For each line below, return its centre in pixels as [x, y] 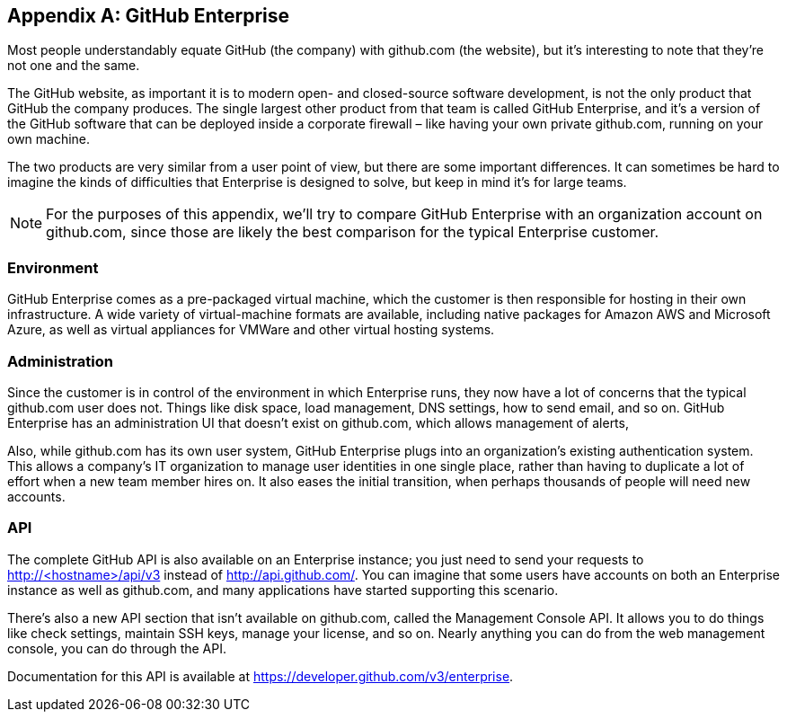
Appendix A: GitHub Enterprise [149, 16]
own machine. [49, 139]
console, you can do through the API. [117, 648]
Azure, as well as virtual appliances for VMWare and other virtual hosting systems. [251, 330]
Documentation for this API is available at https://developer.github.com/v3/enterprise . [261, 676]
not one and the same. [74, 66]
